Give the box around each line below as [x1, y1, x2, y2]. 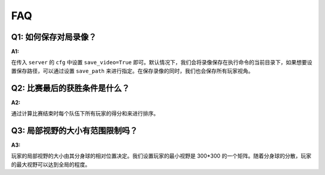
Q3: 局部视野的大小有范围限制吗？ [11, 125, 138, 135]
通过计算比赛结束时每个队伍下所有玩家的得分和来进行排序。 [11, 110, 159, 117]
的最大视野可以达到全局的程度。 [11, 161, 90, 168]
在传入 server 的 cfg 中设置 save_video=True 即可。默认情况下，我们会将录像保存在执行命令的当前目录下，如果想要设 [11, 59, 312, 66]
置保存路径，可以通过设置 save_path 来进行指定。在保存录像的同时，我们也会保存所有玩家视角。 [11, 67, 254, 75]
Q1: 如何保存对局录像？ [11, 32, 97, 42]
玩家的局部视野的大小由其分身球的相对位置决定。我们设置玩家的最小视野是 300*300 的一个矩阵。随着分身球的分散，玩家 [11, 152, 312, 159]
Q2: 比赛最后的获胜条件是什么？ [11, 83, 130, 93]
